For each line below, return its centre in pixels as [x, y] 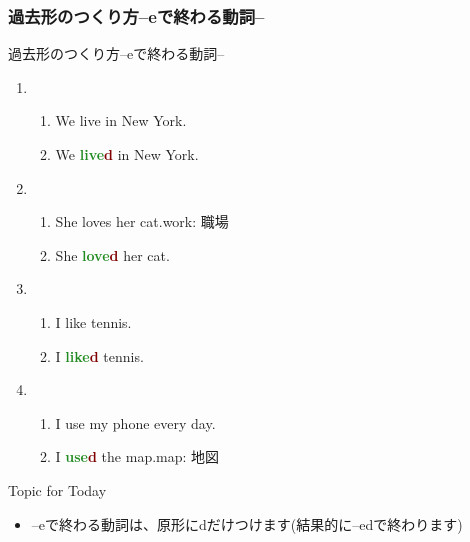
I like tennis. [93, 321]
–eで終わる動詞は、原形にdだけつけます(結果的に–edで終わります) [247, 523]
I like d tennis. [99, 355]
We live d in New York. [127, 154]
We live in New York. [121, 120]
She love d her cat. [112, 254]
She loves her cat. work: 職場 [142, 221]
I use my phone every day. [135, 422]
